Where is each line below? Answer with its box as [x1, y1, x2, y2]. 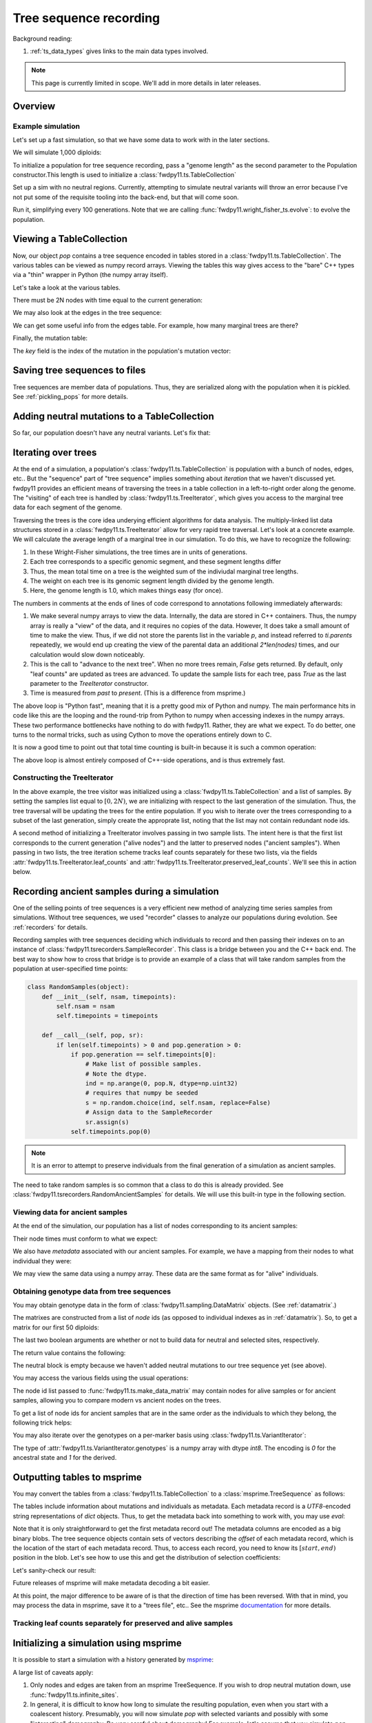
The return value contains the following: [12, 1348, 126, 1357]
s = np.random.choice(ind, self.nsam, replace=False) [85, 1099, 271, 1106]
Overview [12, 100, 56, 112]
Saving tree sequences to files [12, 365, 146, 376]
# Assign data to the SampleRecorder [85, 1108, 213, 1117]
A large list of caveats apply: [12, 1668, 94, 1676]
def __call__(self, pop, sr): [41, 1031, 144, 1039]
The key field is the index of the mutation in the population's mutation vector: [12, 347, 231, 355]
